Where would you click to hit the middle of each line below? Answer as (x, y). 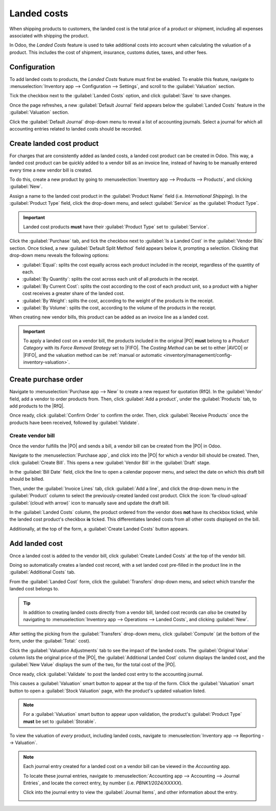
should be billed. (27, 479)
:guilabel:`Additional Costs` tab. (42, 572)
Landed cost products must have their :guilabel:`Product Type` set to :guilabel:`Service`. (116, 227)
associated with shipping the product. (49, 35)
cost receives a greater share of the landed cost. (73, 293)
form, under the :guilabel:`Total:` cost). (50, 641)
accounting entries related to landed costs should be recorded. (76, 129)
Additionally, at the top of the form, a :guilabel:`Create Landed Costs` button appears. (99, 529)
